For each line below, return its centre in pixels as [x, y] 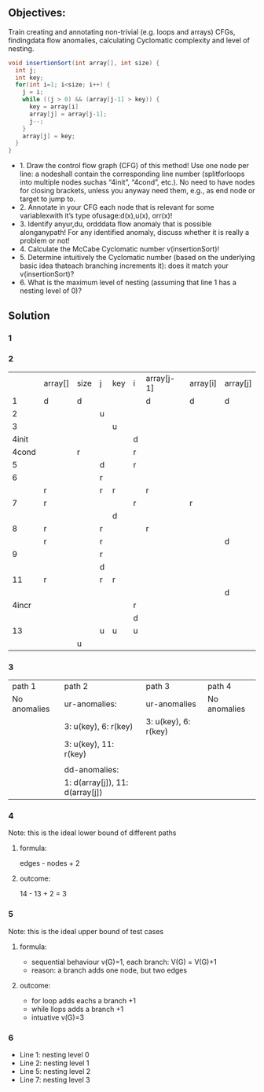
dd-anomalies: [92, 770]
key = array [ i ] [54, 107]
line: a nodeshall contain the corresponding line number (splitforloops [132, 174]
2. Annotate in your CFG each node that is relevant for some [117, 207]
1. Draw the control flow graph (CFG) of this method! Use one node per [134, 166]
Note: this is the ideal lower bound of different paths [92, 833]
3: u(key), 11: [89, 744]
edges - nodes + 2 [49, 863]
